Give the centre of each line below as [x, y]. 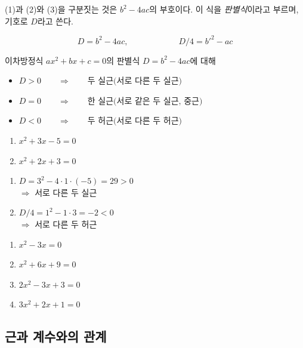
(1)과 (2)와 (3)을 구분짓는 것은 [61, 9]
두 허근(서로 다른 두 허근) [135, 121]
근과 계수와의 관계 [56, 336]
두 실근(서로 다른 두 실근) [135, 81]
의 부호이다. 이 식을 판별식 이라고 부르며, [224, 9]
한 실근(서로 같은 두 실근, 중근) [145, 101]
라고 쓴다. [55, 21]
